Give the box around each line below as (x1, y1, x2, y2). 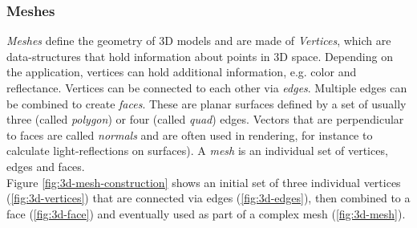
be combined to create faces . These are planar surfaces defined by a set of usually (6, 95, 407, 112)
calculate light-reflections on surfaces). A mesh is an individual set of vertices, (6, 142, 388, 159)
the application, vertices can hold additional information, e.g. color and (6, 63, 357, 80)
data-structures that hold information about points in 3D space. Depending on (6, 47, 393, 64)
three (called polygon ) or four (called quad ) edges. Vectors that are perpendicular (6, 111, 404, 128)
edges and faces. (6, 157, 85, 174)
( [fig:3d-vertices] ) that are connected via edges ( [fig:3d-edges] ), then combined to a (6, 189, 411, 206)
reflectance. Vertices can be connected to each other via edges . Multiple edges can (6, 79, 407, 96)
